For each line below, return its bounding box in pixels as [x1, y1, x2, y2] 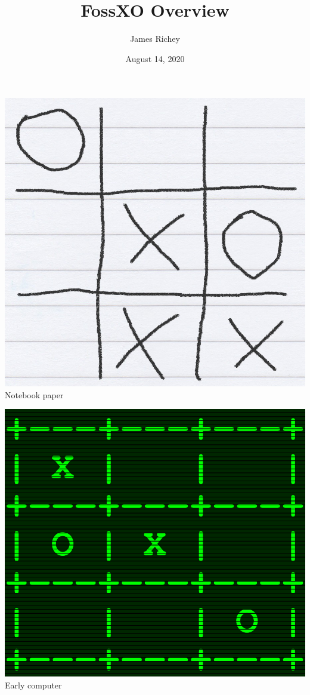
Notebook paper [5, 388, 64, 401]
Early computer [5, 678, 62, 691]
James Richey [130, 32, 180, 45]
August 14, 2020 [125, 52, 185, 64]
